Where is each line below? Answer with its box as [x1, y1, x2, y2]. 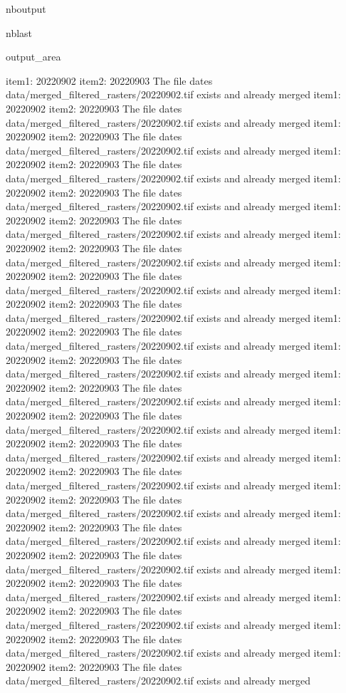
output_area [6, 49, 61, 64]
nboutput [6, 1, 46, 16]
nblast [6, 25, 33, 40]
